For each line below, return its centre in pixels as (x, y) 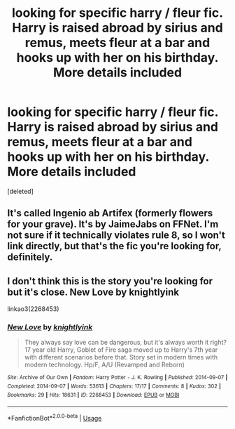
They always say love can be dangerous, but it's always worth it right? (126, 343)
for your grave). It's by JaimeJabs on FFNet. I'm (113, 224)
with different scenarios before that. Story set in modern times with (121, 357)
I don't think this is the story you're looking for (110, 281)
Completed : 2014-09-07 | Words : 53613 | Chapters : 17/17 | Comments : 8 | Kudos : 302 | (114, 387)
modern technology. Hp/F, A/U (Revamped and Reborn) (105, 365)
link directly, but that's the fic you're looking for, (114, 246)
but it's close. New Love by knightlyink (93, 292)
